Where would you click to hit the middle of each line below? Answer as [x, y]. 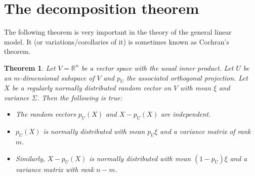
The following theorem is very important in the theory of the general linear [118, 32]
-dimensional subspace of [57, 77]
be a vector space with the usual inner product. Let [157, 67]
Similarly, [30, 158]
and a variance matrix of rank [205, 131]
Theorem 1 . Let [30, 67]
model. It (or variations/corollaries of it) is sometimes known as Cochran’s [117, 41]
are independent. [186, 114]
